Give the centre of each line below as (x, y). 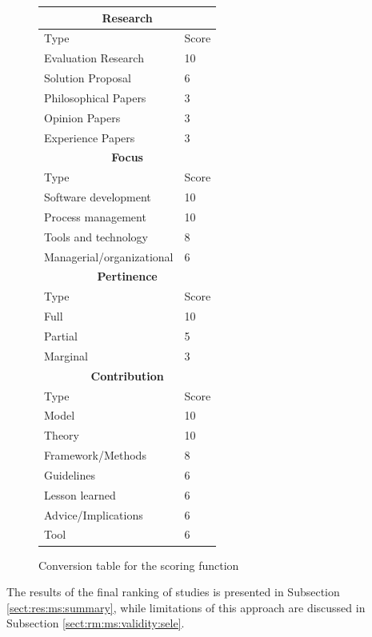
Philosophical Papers (95, 97)
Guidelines (70, 474)
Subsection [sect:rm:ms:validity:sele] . (96, 623)
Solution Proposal (88, 78)
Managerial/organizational (109, 256)
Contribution (127, 375)
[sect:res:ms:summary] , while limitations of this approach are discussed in (186, 607)
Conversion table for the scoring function (139, 565)
